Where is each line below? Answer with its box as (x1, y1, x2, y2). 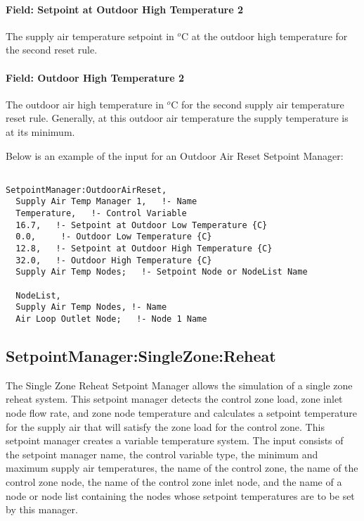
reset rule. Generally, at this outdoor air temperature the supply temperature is (6, 111, 349, 125)
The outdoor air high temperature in (6, 96, 164, 111)
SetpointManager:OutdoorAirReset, (6, 184, 167, 195)
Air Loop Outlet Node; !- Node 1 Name (15, 314, 207, 325)
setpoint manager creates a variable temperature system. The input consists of (6, 433, 344, 448)
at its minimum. (6, 124, 75, 139)
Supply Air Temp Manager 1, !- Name (15, 196, 197, 207)
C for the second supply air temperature (171, 96, 344, 111)
